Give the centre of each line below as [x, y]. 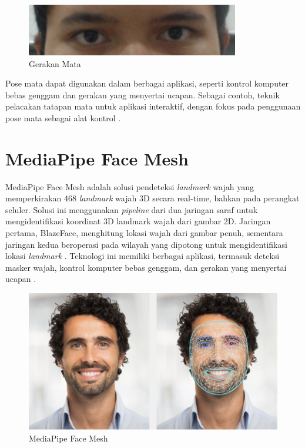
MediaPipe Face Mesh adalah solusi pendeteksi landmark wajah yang [130, 186]
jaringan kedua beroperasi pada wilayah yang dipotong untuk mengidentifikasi [146, 244]
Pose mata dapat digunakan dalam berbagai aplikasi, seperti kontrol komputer [147, 83]
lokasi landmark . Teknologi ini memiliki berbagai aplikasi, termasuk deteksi [143, 256]
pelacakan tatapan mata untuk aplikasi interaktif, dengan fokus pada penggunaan [153, 106]
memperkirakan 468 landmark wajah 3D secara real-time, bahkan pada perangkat [152, 198]
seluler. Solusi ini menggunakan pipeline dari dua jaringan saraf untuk [132, 209]
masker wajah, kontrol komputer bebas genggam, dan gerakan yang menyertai [146, 267]
